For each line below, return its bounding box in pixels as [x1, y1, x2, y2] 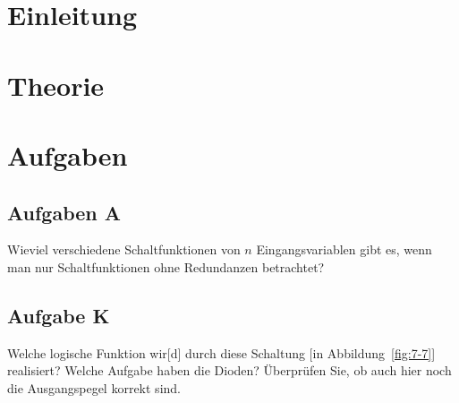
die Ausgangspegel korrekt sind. [7, 378, 181, 397]
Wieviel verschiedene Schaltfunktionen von [7, 240, 241, 259]
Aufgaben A [7, 198, 122, 226]
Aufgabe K [7, 301, 110, 329]
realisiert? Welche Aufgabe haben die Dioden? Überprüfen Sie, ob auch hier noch [7, 361, 452, 380]
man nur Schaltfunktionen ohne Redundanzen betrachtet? [7, 257, 325, 276]
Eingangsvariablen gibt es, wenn [256, 240, 432, 259]
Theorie [7, 66, 105, 103]
